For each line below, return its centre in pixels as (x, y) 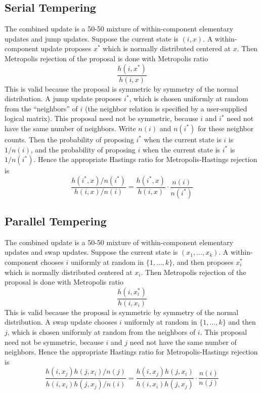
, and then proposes (203, 262)
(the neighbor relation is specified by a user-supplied (166, 108)
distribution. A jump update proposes (63, 98)
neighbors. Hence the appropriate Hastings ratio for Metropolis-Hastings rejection (131, 352)
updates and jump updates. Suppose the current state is (92, 38)
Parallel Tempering (56, 221)
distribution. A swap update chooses (61, 322)
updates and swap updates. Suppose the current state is (91, 252)
